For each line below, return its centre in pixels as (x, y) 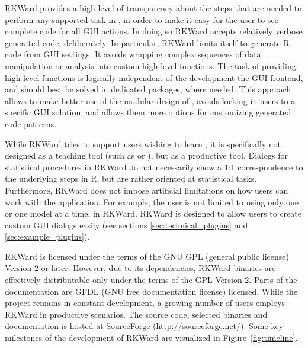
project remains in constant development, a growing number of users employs (145, 303)
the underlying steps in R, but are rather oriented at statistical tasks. (131, 178)
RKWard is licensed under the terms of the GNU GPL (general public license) (147, 256)
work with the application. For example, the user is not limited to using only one (152, 202)
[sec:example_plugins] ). (47, 236)
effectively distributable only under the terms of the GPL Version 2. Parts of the (151, 280)
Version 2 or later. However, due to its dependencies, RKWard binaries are (140, 268)
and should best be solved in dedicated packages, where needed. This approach (148, 89)
